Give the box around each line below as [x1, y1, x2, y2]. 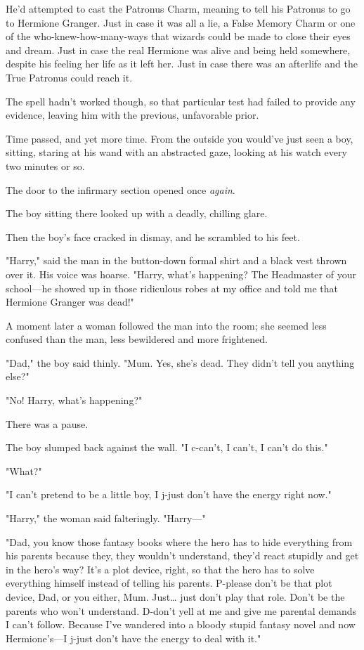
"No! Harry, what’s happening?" [6, 393, 143, 408]
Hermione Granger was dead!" [6, 294, 134, 309]
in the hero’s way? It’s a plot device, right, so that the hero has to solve [6, 561, 315, 576]
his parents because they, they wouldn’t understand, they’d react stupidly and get [6, 548, 359, 563]
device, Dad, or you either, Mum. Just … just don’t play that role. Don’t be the [6, 590, 345, 604]
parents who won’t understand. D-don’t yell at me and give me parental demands [6, 603, 357, 618]
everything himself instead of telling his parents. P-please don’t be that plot [6, 576, 332, 590]
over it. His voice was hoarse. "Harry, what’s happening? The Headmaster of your [6, 266, 356, 281]
